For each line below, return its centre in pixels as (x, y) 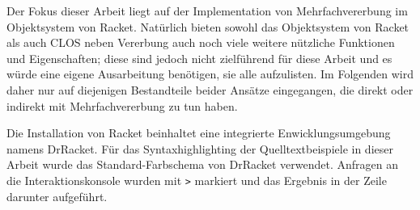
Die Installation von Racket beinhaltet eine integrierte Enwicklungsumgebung (199, 133)
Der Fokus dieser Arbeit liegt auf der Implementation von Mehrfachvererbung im (207, 10)
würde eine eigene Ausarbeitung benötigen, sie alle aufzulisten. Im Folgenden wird (210, 74)
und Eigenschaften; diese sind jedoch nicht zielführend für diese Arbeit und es (199, 58)
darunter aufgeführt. (57, 196)
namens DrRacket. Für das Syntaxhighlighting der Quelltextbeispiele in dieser (200, 148)
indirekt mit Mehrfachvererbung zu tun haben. (122, 105)
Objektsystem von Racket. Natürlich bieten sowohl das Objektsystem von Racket (208, 26)
